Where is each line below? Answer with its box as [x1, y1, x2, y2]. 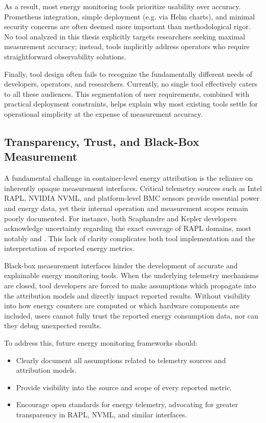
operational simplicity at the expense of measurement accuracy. [4, 108, 203, 119]
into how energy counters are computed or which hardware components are [4, 300, 240, 311]
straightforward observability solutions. [4, 51, 126, 61]
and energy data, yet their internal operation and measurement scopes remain [4, 202, 248, 213]
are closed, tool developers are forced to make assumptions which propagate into [4, 280, 256, 291]
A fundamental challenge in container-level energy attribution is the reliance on [4, 173, 253, 183]
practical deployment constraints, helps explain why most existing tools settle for [4, 98, 258, 109]
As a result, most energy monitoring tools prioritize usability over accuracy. [4, 1, 241, 11]
